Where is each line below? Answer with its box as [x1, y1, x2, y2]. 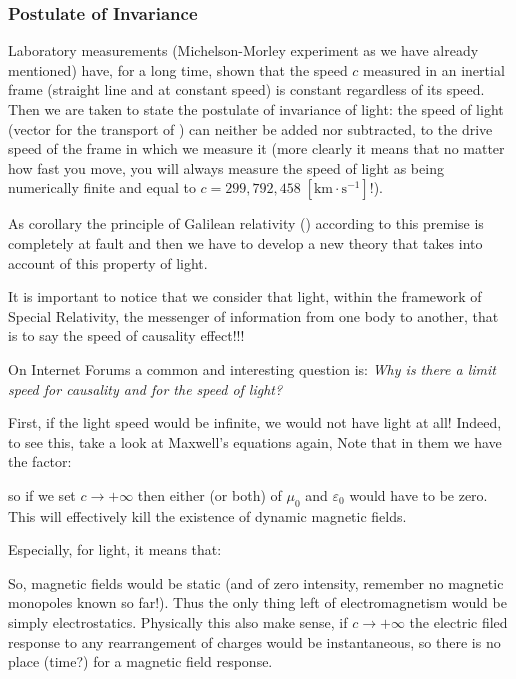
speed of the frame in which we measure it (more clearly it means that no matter [8, 138, 505, 159]
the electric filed [409, 612, 508, 633]
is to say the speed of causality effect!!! [8, 325, 245, 346]
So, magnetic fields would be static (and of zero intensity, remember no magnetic [8, 572, 504, 593]
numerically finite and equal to [8, 177, 196, 198]
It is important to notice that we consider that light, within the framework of [8, 286, 482, 307]
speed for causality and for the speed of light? [8, 378, 283, 399]
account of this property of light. [8, 252, 208, 273]
